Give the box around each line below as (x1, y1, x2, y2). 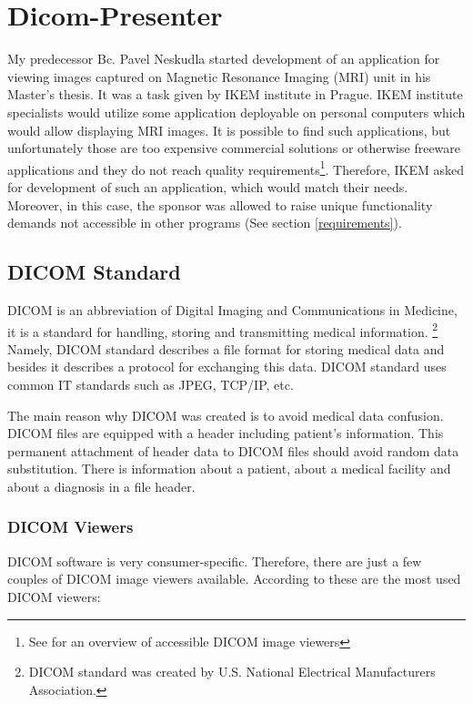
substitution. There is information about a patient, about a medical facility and (7, 459, 451, 478)
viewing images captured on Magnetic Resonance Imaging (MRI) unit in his (7, 66, 431, 86)
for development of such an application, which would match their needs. (7, 177, 408, 196)
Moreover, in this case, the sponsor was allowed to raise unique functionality (7, 195, 433, 214)
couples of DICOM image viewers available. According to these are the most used (7, 569, 461, 588)
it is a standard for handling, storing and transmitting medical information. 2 (7, 319, 438, 341)
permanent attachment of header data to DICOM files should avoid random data (7, 441, 459, 460)
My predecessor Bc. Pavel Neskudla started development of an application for (7, 49, 440, 68)
